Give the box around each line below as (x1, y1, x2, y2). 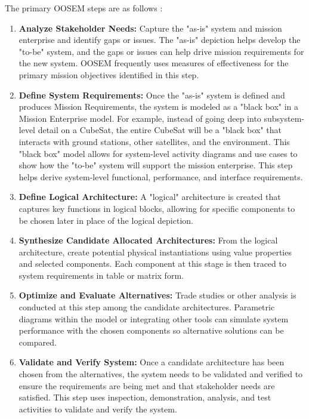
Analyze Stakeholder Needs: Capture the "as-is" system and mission (18, 21, 282, 34)
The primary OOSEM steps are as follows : (5, 2, 163, 14)
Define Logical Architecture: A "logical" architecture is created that (18, 190, 281, 203)
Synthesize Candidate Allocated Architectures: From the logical (18, 234, 278, 247)
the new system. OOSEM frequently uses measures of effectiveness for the (18, 57, 289, 69)
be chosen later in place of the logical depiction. (18, 214, 193, 226)
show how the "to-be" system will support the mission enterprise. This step (18, 159, 293, 171)
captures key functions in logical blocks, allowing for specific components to (18, 202, 295, 214)
